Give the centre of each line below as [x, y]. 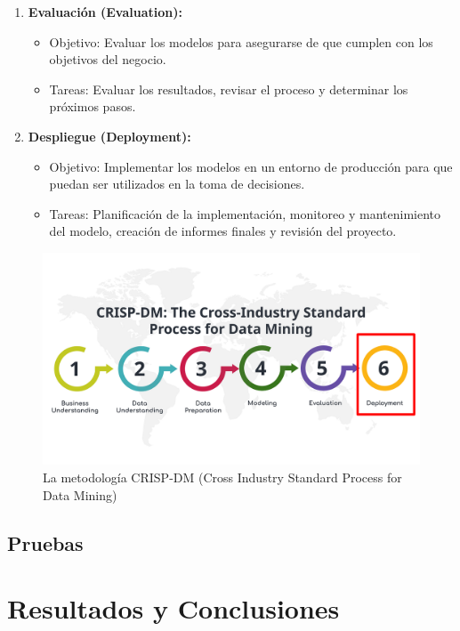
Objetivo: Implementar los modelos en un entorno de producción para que [251, 166]
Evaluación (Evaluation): [105, 12]
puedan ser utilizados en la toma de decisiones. [177, 184]
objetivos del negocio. [108, 59]
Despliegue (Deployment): [109, 136]
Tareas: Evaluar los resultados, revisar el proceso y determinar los [229, 89]
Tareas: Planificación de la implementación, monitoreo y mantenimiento [245, 213]
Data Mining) [80, 494]
